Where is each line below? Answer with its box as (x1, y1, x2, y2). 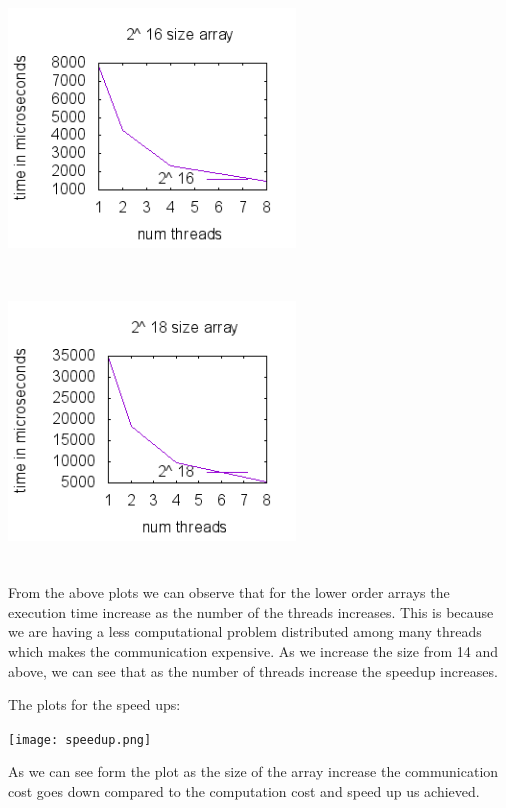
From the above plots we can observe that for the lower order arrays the (8, 582, 450, 603)
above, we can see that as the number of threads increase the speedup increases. (8, 660, 498, 681)
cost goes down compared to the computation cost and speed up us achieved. (8, 781, 480, 801)
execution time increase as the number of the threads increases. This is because (8, 601, 494, 622)
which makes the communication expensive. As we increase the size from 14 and (8, 640, 498, 661)
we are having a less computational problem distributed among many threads (8, 621, 482, 642)
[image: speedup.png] (8, 732, 152, 747)
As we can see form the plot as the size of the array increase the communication (8, 761, 499, 782)
